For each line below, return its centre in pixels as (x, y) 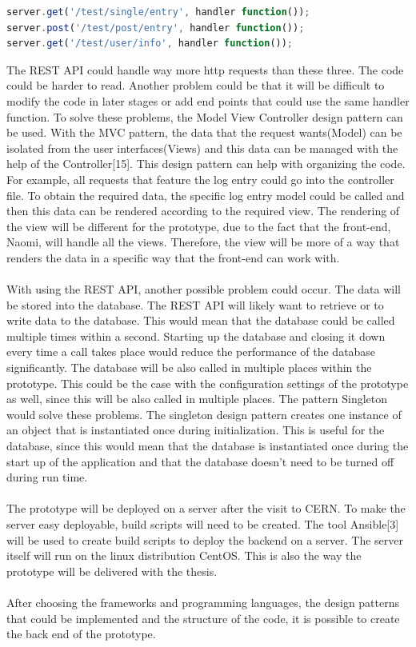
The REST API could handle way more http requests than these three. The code (205, 69)
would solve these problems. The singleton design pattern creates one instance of (204, 414)
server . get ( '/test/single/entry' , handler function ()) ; (158, 12)
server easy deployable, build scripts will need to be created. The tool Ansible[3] (203, 524)
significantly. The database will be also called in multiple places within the (189, 367)
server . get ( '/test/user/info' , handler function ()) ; (150, 44)
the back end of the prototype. (81, 634)
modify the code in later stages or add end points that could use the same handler (208, 100)
